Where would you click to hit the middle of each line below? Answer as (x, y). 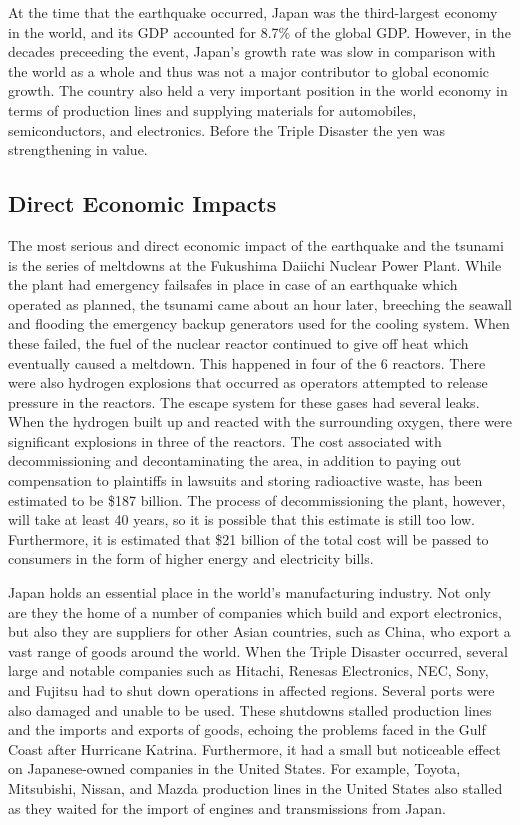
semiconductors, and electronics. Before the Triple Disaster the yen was (226, 129)
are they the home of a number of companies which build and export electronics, (255, 611)
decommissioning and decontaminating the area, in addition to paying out (235, 460)
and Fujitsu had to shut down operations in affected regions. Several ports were (251, 690)
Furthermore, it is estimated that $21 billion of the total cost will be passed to (248, 538)
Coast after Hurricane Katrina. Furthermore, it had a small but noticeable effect (254, 748)
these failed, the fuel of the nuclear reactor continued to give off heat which (238, 342)
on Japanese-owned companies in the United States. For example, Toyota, (234, 768)
